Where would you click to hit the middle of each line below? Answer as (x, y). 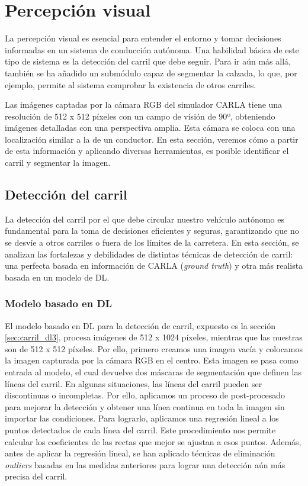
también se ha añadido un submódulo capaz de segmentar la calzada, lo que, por (151, 73)
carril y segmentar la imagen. (58, 162)
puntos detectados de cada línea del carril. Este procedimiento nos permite (140, 429)
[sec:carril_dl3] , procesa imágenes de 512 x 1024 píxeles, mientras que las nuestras (154, 337)
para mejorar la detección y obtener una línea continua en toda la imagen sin (145, 406)
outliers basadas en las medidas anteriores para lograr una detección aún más (145, 464)
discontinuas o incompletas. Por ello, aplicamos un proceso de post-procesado (145, 395)
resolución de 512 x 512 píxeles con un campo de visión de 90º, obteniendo (140, 116)
